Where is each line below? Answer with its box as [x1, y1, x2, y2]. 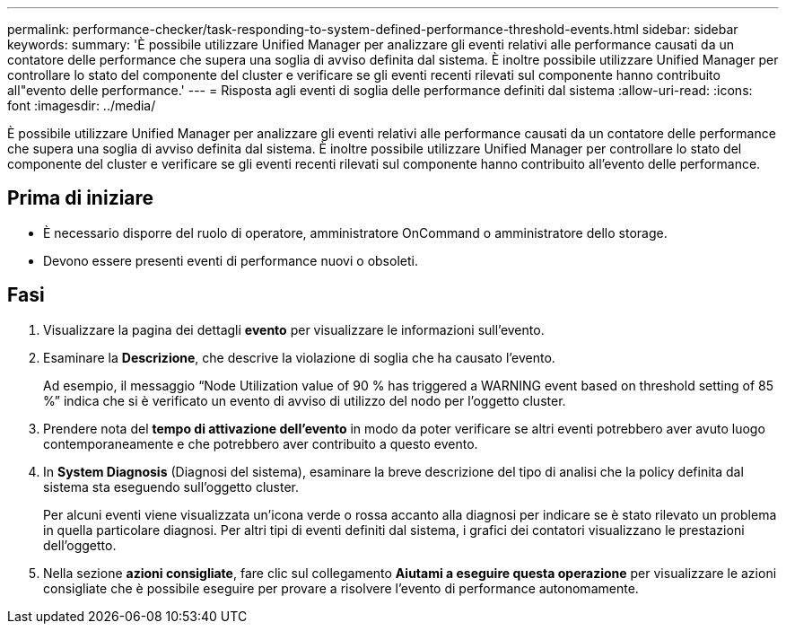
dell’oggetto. [43, 537, 117, 553]
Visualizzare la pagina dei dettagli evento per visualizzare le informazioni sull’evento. [43, 321, 545, 337]
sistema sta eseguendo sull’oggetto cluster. [43, 478, 299, 495]
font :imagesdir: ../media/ [7, 98, 156, 113]
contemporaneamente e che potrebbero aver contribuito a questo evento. [43, 435, 478, 451]
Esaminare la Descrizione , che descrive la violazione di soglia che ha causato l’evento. [43, 349, 555, 365]
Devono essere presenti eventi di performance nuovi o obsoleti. [43, 252, 418, 268]
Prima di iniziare [7, 187, 154, 210]
